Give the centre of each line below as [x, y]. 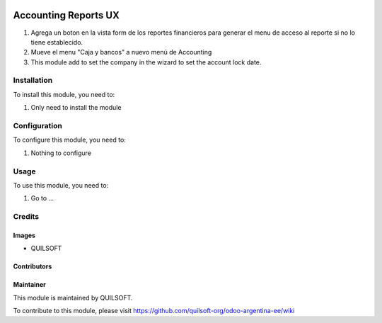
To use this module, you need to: [61, 185]
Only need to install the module [76, 108]
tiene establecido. [57, 42]
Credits [26, 217]
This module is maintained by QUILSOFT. [73, 297]
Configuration [38, 125]
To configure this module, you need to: [70, 140]
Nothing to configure [61, 153]
